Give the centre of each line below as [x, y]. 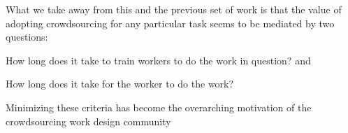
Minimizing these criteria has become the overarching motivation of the [159, 107]
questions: [27, 37]
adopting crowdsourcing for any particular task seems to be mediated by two [170, 23]
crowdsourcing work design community [88, 121]
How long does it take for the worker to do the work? [120, 84]
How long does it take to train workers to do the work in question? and [158, 60]
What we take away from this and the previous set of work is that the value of [174, 9]
